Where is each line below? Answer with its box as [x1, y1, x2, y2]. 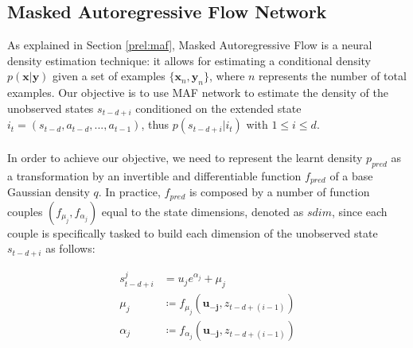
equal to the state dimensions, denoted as [101, 203, 304, 219]
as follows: [45, 240, 95, 257]
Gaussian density [7, 184, 90, 200]
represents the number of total [259, 68, 407, 84]
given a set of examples [53, 68, 166, 84]
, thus [141, 116, 169, 133]
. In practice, [98, 184, 161, 200]
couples [7, 203, 43, 219]
